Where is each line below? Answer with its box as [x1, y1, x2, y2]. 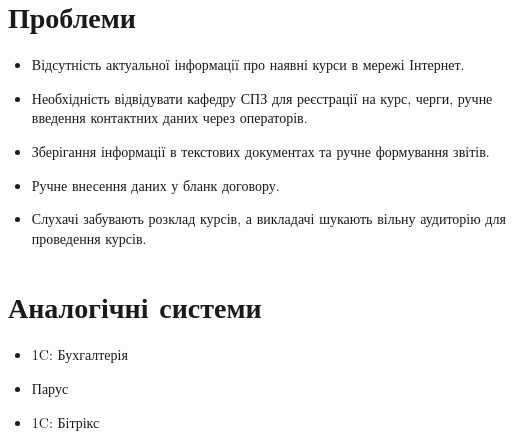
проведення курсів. [31, 227, 147, 248]
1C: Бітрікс [31, 411, 100, 432]
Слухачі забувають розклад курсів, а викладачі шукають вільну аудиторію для [31, 208, 506, 229]
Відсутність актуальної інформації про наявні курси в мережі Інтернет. [31, 54, 465, 75]
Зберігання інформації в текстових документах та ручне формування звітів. [31, 140, 490, 161]
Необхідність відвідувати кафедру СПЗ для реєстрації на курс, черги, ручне [31, 87, 493, 108]
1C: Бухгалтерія [31, 344, 128, 365]
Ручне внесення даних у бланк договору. [31, 174, 280, 195]
